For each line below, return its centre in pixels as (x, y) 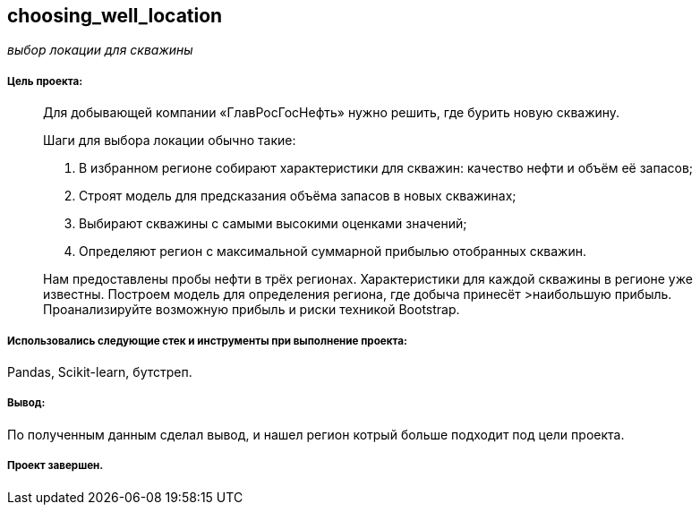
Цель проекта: (45, 81)
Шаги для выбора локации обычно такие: (170, 141)
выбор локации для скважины (100, 50)
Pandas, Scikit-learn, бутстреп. (100, 371)
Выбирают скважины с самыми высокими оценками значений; (273, 224)
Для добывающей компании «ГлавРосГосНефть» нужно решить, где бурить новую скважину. (332, 113)
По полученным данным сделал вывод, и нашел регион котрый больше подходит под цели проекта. (316, 434)
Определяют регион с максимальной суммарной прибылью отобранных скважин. (333, 252)
